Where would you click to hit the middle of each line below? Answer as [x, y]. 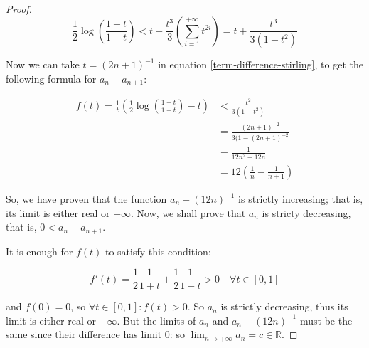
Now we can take [43, 64]
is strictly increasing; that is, [301, 199]
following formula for [51, 78]
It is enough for [39, 251]
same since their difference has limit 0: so [95, 334]
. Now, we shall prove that [188, 212]
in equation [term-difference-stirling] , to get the [261, 64]
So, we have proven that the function [86, 199]
